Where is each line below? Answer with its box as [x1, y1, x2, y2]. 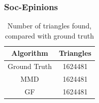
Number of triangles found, [7, 20, 92, 31]
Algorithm [11, 48, 48, 58]
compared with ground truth [5, 30, 94, 41]
